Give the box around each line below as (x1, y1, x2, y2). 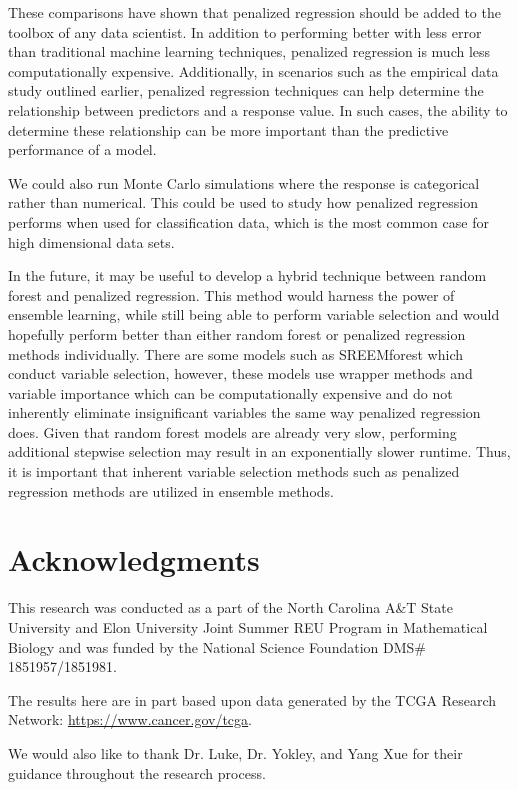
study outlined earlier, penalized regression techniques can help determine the (8, 80, 484, 101)
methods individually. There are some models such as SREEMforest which (8, 343, 464, 364)
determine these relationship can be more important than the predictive (8, 119, 449, 140)
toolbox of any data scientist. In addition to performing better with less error (8, 21, 482, 42)
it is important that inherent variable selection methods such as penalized (8, 461, 460, 482)
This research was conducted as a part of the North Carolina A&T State (8, 597, 453, 618)
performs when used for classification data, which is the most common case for (8, 211, 489, 232)
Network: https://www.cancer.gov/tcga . (8, 709, 252, 730)
